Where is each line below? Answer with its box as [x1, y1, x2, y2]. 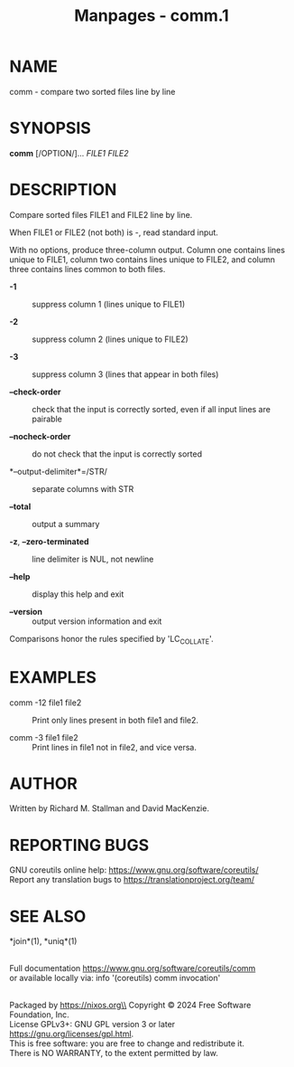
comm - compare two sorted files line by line [9, 86, 176, 97]
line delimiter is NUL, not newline [32, 553, 154, 564]
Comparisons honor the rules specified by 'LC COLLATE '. [9, 633, 214, 647]
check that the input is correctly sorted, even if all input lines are [32, 403, 271, 414]
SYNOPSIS [9, 118, 92, 138]
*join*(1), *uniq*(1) [9, 936, 78, 947]
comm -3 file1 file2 [9, 732, 78, 742]
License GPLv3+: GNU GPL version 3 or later [9, 1019, 176, 1030]
